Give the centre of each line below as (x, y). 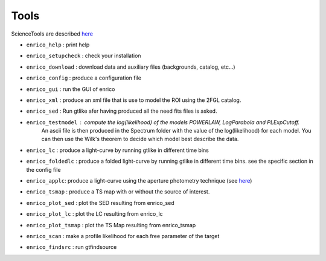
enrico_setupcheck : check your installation (84, 56)
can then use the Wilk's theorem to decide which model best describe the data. (140, 139)
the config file (43, 169)
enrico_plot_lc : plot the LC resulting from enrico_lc (94, 214)
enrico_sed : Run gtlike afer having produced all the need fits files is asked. (122, 111)
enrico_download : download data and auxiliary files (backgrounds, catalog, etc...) (131, 67)
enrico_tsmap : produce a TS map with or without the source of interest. (118, 192)
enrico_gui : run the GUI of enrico (71, 89)
